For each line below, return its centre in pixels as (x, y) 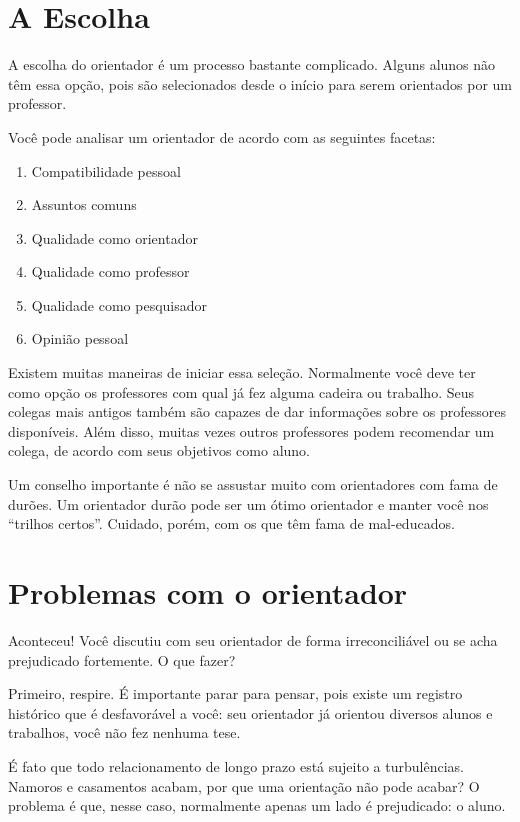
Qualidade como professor (110, 271)
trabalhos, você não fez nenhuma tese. (124, 732)
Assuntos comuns (84, 204)
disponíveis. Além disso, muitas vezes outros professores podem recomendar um (251, 430)
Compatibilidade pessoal (106, 170)
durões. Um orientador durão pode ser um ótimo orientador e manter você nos (248, 503)
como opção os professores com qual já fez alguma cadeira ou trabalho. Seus (241, 391)
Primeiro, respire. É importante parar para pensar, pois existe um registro (235, 693)
